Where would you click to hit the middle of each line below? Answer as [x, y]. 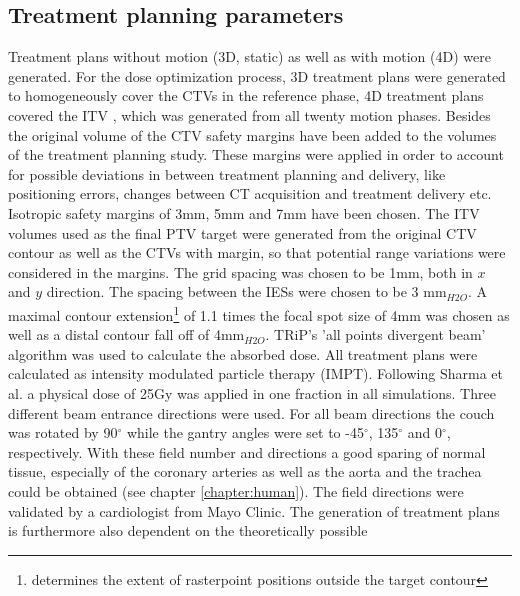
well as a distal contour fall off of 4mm [126, 334]
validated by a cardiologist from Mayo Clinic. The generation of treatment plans [254, 510]
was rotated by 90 [63, 432]
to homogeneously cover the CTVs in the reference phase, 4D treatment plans [246, 95]
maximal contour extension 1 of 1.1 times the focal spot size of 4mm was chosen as [259, 313]
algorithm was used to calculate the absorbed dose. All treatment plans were [243, 353]
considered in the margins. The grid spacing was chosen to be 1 [202, 271]
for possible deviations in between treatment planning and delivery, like [227, 173]
